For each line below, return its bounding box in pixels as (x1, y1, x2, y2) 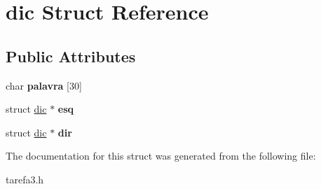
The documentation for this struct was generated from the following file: (6, 148, 316, 163)
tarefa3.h (6, 171, 44, 186)
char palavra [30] (6, 78, 82, 92)
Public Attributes (6, 45, 136, 66)
